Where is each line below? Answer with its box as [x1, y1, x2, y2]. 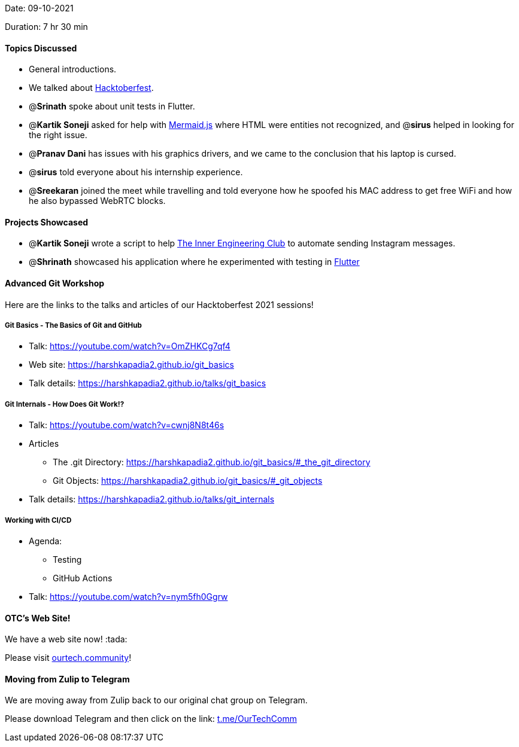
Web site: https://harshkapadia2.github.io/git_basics [29, 359, 234, 370]
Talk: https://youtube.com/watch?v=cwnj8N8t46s [29, 420, 224, 431]
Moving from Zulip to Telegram [5, 673, 130, 684]
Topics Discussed [5, 42, 77, 53]
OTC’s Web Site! [5, 612, 71, 623]
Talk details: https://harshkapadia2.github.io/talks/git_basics [29, 378, 266, 389]
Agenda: [29, 536, 62, 546]
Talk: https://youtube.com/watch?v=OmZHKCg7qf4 [29, 341, 230, 352]
